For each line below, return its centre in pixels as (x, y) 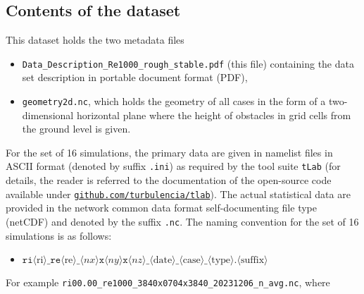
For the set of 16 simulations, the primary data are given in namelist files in (169, 152)
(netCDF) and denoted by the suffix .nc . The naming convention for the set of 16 (182, 221)
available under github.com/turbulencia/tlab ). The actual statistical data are (178, 194)
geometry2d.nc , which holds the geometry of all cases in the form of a (174, 101)
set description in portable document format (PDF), (135, 77)
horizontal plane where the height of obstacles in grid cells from (214, 115)
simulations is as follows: (59, 235)
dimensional (48, 115)
